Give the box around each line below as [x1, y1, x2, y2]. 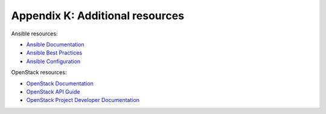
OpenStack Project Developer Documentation [26, 97, 140, 104]
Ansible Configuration [26, 58, 81, 65]
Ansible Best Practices [26, 49, 83, 56]
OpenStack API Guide [26, 88, 80, 95]
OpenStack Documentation [26, 80, 94, 87]
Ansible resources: [11, 30, 58, 37]
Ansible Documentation [26, 41, 85, 48]
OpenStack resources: [11, 69, 67, 76]
